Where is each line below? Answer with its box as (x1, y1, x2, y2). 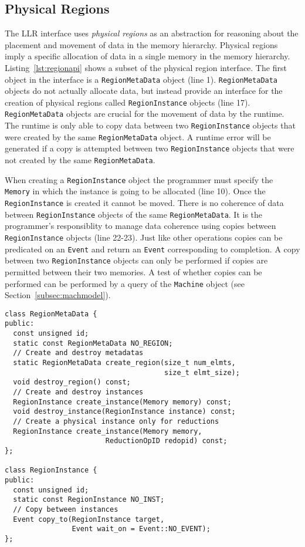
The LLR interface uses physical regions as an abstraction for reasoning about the (5, 27, 299, 39)
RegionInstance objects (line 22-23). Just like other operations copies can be (5, 231, 283, 243)
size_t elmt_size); (164, 368, 240, 377)
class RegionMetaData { (5, 309, 97, 318)
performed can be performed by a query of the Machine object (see (5, 277, 245, 289)
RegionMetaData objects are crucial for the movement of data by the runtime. (5, 107, 284, 120)
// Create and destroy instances (13, 388, 144, 397)
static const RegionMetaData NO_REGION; (13, 339, 173, 347)
